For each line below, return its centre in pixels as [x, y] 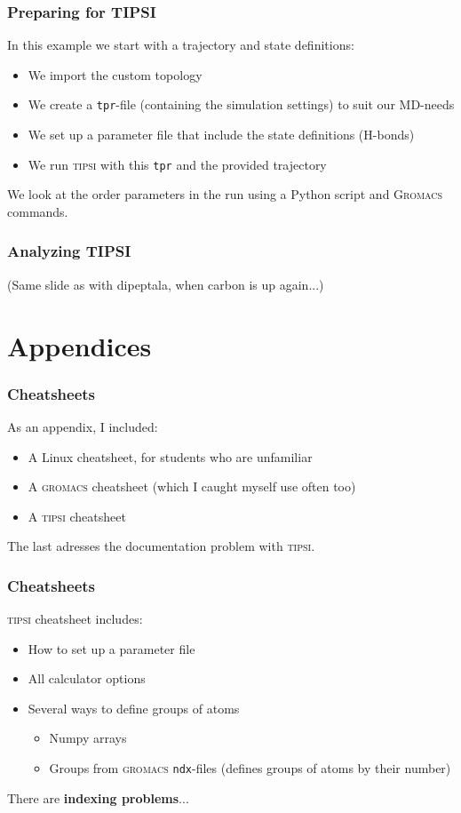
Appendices [79, 345]
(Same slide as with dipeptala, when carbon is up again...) [166, 284]
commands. [38, 211]
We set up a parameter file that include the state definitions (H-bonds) [221, 135]
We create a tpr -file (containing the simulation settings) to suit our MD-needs [241, 104]
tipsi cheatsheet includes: [75, 619]
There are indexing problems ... [98, 797]
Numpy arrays [88, 738]
